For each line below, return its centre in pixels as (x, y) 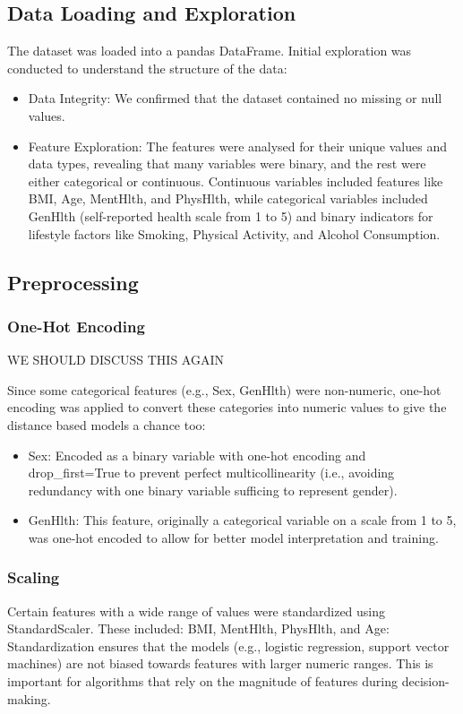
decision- (425, 681)
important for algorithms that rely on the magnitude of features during (203, 681)
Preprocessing (73, 282)
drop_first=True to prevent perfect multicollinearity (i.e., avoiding (211, 473)
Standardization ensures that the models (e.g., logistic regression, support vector (228, 645)
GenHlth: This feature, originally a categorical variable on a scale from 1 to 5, (242, 520)
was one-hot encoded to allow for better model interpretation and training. (233, 537)
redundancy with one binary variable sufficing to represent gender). (213, 490)
